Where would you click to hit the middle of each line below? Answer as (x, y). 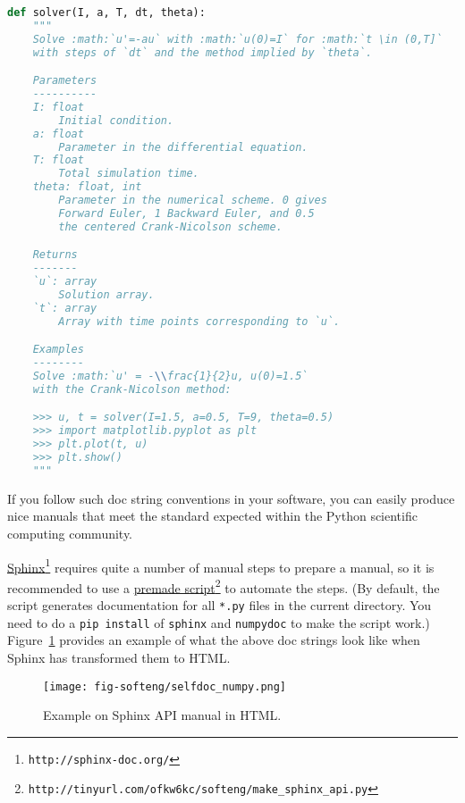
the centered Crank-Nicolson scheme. (170, 226)
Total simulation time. (129, 174)
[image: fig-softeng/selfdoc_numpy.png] (165, 686)
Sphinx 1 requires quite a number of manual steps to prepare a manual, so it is (221, 565)
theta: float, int (87, 187)
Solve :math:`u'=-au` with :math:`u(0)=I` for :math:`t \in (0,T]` (237, 39)
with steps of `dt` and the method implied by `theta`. (203, 52)
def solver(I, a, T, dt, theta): (106, 13)
